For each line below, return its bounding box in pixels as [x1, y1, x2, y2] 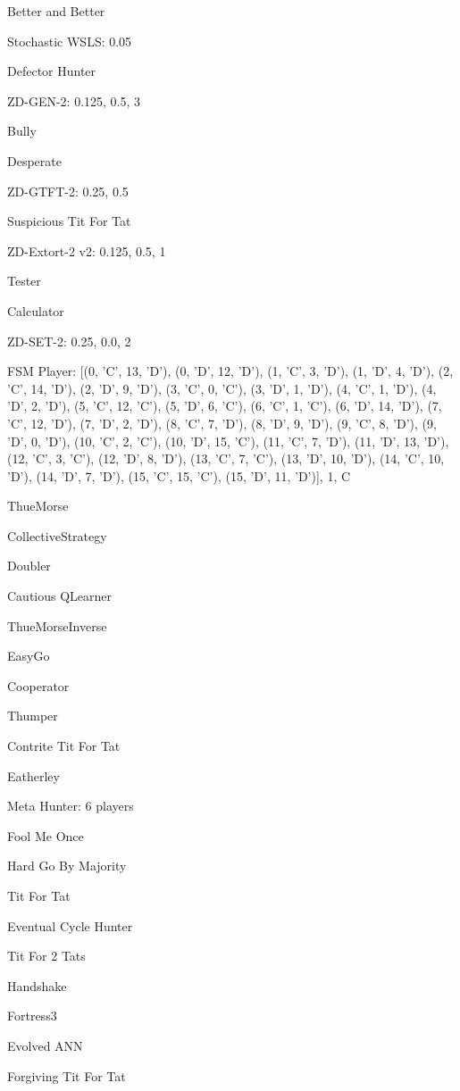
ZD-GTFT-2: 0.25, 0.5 [7, 181, 129, 200]
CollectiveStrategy [7, 526, 107, 545]
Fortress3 [7, 1006, 57, 1025]
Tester [7, 271, 41, 290]
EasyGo [7, 646, 50, 665]
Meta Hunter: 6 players [7, 796, 134, 815]
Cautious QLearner [7, 587, 113, 605]
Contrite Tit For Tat [7, 737, 121, 755]
